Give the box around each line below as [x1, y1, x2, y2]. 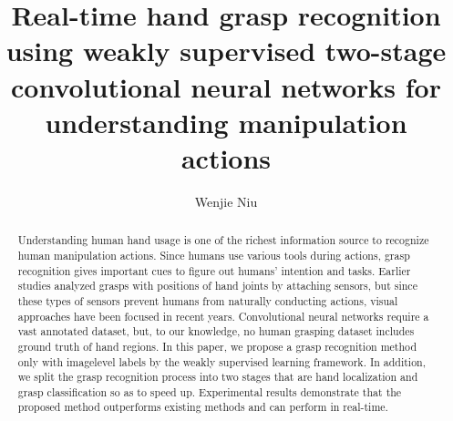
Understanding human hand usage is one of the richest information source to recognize [17, 232, 429, 248]
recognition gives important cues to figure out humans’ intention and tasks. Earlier [17, 262, 411, 278]
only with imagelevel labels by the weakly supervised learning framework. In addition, [17, 354, 427, 369]
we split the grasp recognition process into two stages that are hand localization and [17, 369, 418, 385]
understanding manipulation [45, 103, 407, 140]
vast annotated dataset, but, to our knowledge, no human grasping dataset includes [17, 323, 415, 339]
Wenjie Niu [194, 191, 258, 210]
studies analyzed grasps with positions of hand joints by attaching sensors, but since [17, 278, 417, 293]
